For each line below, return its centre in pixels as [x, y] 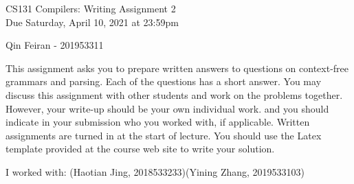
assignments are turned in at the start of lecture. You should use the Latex [164, 135]
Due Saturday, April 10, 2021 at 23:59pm [92, 22]
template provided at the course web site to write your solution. [140, 149]
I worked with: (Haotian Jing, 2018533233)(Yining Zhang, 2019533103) [155, 171]
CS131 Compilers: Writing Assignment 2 [91, 8]
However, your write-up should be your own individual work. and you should [167, 108]
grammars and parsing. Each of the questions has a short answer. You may [164, 81]
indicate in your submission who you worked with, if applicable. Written [158, 122]
